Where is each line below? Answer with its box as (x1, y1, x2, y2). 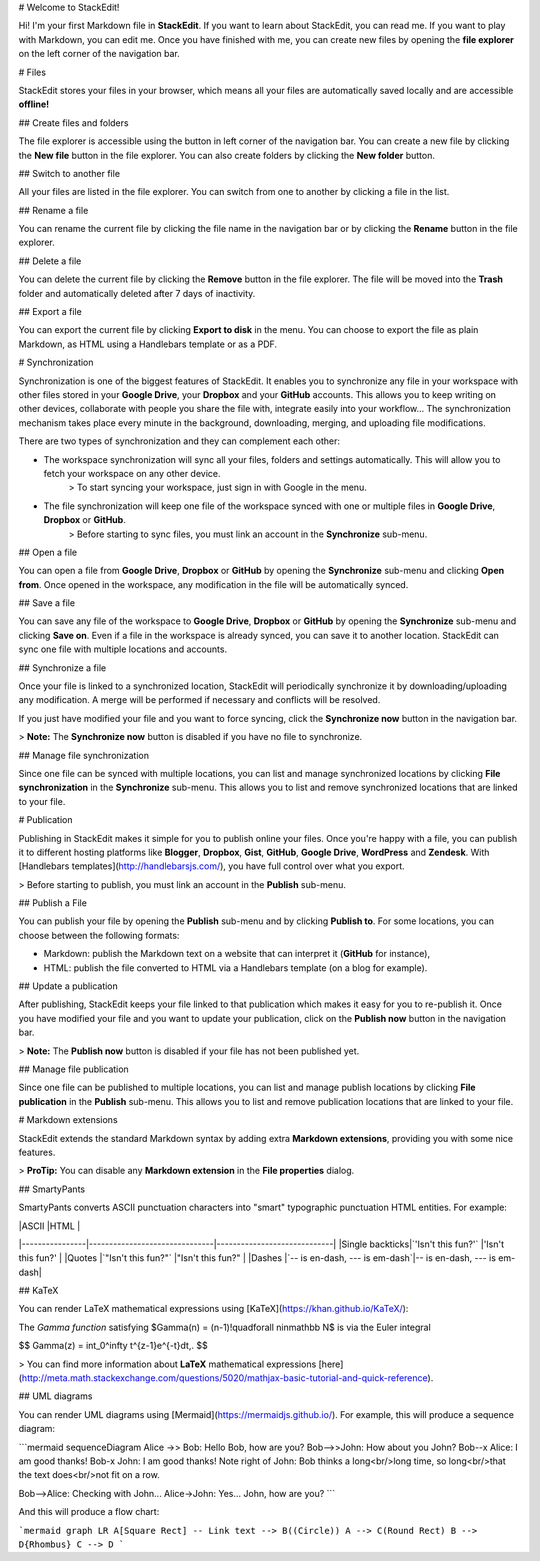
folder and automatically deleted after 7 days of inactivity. (18, 287, 256, 299)
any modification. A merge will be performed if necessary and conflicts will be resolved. (18, 694, 381, 706)
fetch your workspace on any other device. (43, 467, 221, 479)
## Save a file (18, 597, 75, 609)
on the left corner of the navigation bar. (18, 48, 180, 60)
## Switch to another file (18, 167, 120, 179)
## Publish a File (18, 897, 87, 909)
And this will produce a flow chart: (18, 1506, 160, 1518)
